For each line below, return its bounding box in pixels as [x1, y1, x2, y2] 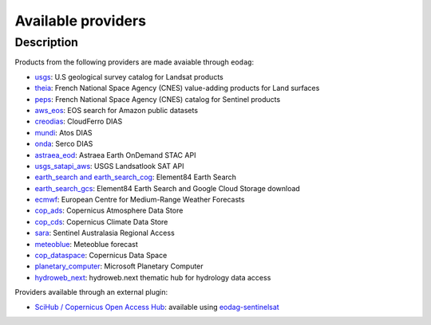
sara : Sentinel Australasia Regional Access [34, 228, 175, 238]
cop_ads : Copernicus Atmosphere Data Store [34, 206, 184, 215]
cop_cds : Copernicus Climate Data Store [34, 217, 168, 226]
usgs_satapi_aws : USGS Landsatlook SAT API [34, 161, 184, 170]
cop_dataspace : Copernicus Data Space [34, 251, 168, 260]
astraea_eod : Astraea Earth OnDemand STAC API [34, 150, 196, 159]
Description [14, 35, 79, 49]
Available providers [14, 12, 147, 29]
